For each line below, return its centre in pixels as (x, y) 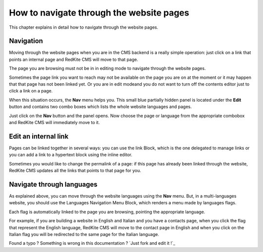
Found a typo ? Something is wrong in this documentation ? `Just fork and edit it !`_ (92, 243)
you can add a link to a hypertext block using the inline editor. (71, 155)
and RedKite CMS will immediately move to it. (54, 122)
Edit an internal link (39, 136)
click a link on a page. (31, 91)
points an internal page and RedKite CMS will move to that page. (74, 59)
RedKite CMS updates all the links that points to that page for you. (75, 171)
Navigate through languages (53, 184)
